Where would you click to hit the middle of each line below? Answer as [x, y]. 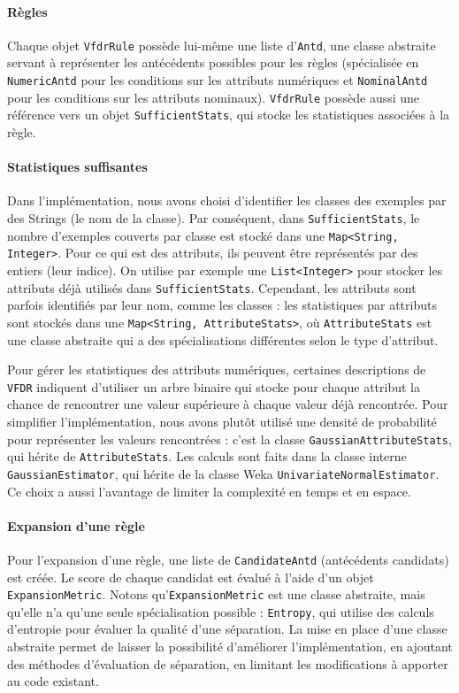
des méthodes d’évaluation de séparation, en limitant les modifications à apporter [228, 663]
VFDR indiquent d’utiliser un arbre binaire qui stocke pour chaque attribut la [214, 386]
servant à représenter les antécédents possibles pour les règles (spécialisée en [213, 62]
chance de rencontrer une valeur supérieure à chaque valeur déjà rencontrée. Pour [228, 404]
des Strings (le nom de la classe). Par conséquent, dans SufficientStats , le [214, 218]
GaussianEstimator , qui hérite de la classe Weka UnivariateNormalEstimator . [223, 473]
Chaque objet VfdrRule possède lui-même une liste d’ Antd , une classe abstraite [222, 45]
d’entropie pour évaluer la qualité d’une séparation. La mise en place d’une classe [227, 629]
